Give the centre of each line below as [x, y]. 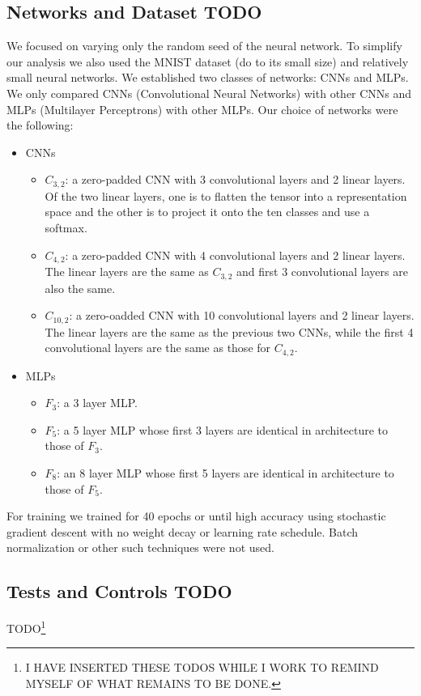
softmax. [66, 227]
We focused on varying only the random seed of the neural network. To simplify [204, 46]
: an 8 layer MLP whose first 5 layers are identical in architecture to [225, 472]
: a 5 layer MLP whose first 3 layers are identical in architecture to [223, 429]
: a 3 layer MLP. [97, 403]
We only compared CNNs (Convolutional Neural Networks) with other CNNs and [209, 93]
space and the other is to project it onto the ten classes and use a [207, 212]
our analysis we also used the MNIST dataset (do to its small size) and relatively [208, 61]
